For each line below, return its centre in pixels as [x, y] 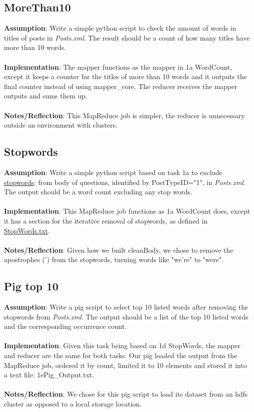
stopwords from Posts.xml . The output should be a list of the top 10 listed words [126, 316]
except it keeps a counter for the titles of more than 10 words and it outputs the [126, 76]
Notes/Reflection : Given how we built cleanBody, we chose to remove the [119, 250]
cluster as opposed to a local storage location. [73, 404]
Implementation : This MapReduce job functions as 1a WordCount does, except [127, 211]
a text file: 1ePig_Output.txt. [49, 375]
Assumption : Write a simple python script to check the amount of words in [120, 28]
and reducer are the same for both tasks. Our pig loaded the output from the [121, 355]
